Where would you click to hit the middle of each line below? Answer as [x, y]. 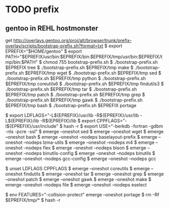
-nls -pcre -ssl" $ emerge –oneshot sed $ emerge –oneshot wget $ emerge [84, 132]
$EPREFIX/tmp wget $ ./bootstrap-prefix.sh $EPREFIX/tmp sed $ [93, 73]
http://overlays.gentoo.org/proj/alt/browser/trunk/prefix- [73, 40]
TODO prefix [32, 9]
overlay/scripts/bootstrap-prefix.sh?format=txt [54, 46]
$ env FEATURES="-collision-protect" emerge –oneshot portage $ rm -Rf [82, 194]
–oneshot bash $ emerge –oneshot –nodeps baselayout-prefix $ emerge [81, 137]
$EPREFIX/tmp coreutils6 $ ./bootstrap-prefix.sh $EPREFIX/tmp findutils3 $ [85, 84]
